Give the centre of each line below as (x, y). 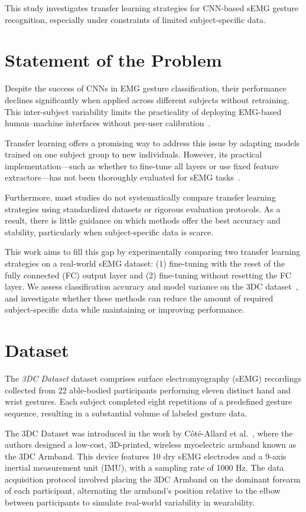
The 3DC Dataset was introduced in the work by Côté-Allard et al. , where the (149, 433)
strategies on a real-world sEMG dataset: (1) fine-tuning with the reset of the (145, 263)
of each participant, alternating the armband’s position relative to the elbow (143, 490)
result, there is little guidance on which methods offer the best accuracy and (143, 220)
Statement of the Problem (113, 60)
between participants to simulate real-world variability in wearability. (130, 502)
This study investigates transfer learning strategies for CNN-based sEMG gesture (152, 8)
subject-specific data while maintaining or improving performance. (125, 309)
